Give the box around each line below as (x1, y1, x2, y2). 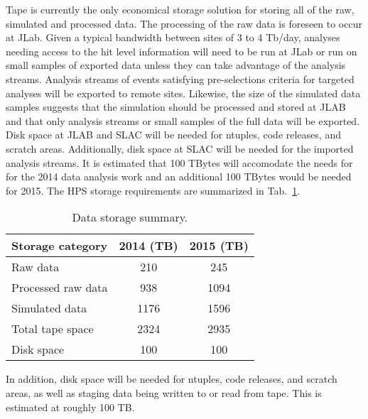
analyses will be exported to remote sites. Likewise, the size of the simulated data (6, 85, 361, 100)
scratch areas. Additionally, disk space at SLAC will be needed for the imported (6, 141, 354, 156)
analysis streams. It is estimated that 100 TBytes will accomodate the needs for (6, 155, 353, 170)
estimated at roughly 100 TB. (6, 399, 135, 414)
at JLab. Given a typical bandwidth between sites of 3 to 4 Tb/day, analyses (6, 30, 340, 45)
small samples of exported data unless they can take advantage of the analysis (6, 58, 346, 72)
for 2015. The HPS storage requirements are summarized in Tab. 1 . (6, 183, 301, 197)
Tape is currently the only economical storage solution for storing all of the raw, (6, 2, 355, 16)
